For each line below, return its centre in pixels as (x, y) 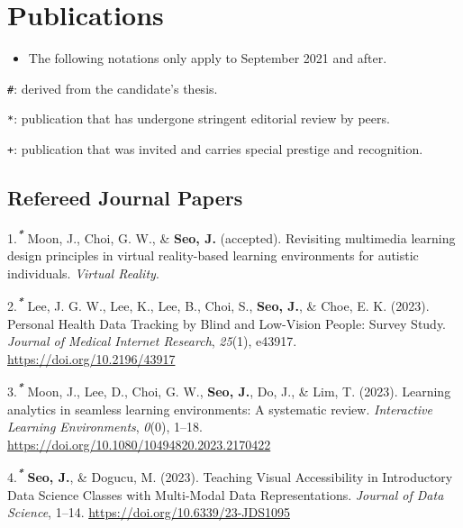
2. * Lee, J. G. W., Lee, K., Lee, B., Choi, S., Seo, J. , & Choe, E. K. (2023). (218, 304)
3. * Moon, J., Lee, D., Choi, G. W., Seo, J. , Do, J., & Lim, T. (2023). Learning (229, 390)
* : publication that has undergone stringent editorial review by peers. (199, 118)
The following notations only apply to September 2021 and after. (208, 58)
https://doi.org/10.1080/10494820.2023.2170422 (139, 444)
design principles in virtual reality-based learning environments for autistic (213, 255)
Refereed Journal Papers (125, 198)
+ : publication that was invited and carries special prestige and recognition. (215, 149)
